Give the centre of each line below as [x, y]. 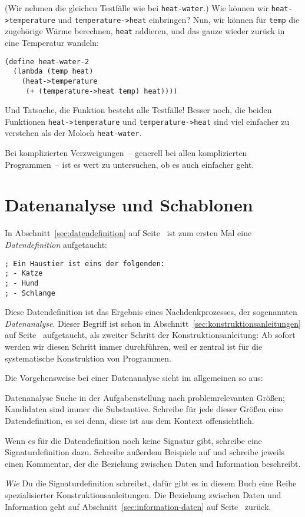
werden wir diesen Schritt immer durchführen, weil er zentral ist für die [134, 346]
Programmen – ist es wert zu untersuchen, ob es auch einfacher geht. [130, 164]
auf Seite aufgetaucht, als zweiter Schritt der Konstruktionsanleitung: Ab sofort [150, 335]
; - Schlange [30, 293]
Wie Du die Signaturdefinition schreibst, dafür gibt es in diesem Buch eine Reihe [151, 483]
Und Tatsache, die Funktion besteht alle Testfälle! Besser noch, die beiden [138, 110]
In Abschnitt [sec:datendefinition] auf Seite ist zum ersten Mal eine [128, 233]
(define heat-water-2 [47, 62]
